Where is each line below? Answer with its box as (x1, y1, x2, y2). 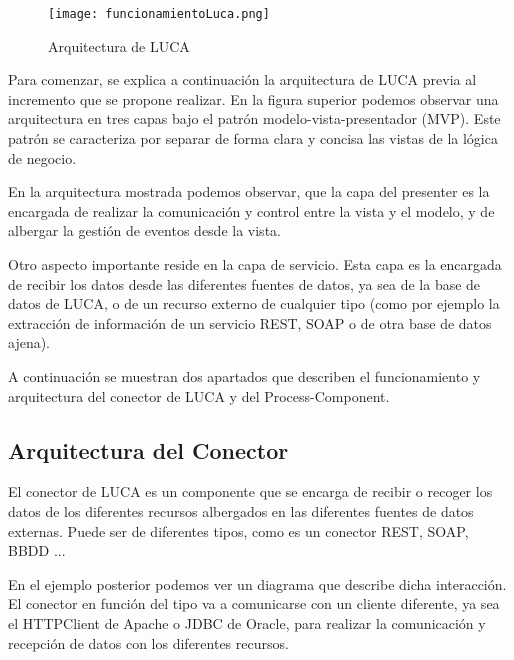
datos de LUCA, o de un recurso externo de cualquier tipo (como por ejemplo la (8, 293, 500, 314)
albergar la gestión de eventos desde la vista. (8, 220, 281, 241)
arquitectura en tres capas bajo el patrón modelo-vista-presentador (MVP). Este (8, 108, 501, 129)
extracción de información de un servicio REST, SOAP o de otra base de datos (8, 312, 492, 333)
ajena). (8, 332, 51, 353)
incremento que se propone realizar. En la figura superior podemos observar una (8, 88, 499, 109)
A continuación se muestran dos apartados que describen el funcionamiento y (8, 365, 481, 386)
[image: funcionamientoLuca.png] (48, 7, 270, 21)
